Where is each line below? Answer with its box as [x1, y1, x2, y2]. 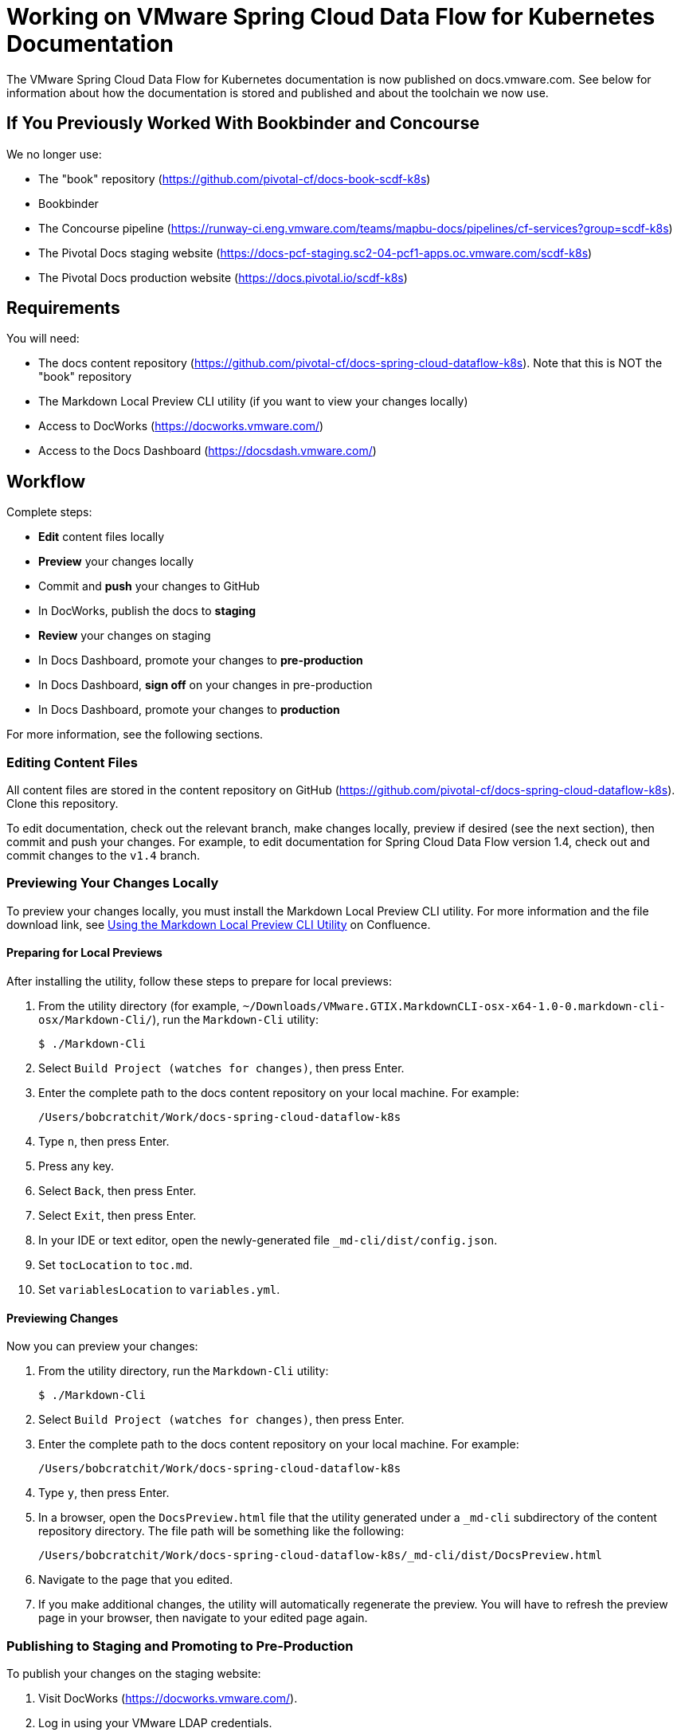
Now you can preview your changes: [6, 1339, 198, 1354]
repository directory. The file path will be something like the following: [38, 1524, 405, 1538]
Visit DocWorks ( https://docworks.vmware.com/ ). [38, 1691, 298, 1705]
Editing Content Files [6, 754, 138, 770]
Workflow [6, 471, 86, 492]
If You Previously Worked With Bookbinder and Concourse [6, 113, 479, 134]
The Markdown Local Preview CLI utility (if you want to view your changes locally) [38, 394, 468, 409]
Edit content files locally [38, 530, 165, 544]
